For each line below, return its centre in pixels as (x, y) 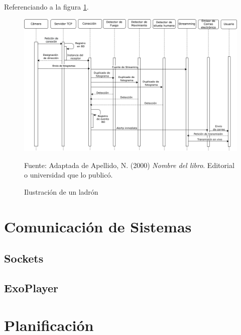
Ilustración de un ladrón (61, 191)
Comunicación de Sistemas (98, 226)
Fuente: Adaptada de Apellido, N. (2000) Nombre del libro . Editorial (129, 165)
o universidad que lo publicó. (69, 175)
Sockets (24, 258)
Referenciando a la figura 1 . (46, 7)
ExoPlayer (31, 288)
